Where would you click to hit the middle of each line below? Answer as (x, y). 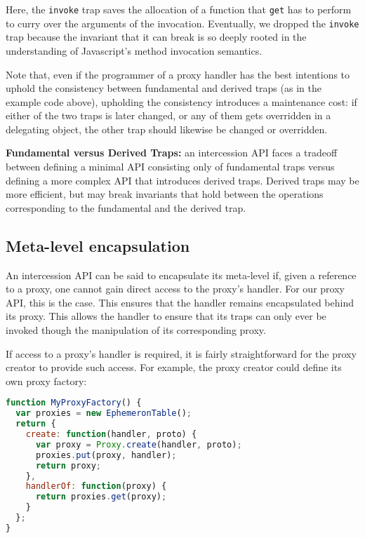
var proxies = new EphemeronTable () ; (104, 413)
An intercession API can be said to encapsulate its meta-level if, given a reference (181, 275)
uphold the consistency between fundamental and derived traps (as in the (164, 88)
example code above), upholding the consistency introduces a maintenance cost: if (181, 101)
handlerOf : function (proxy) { (96, 486)
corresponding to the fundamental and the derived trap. (126, 207)
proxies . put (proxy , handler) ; (106, 455)
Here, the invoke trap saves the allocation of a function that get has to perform (179, 9)
